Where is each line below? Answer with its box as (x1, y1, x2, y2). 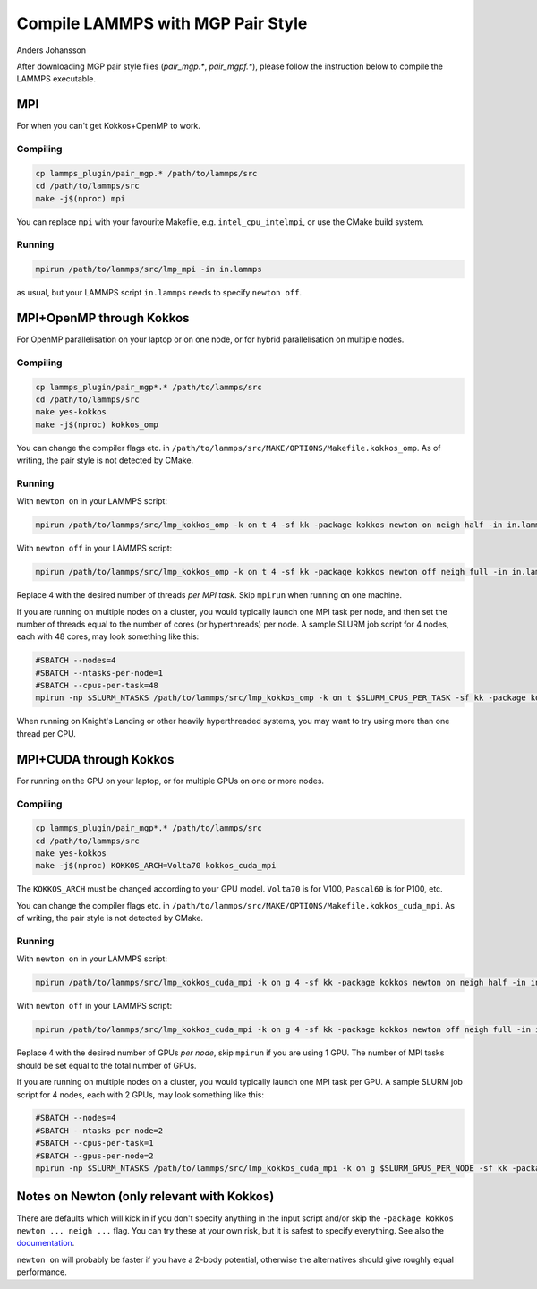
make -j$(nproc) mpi (35, 193, 125, 203)
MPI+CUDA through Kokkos (16, 752, 175, 767)
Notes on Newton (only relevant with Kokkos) (16, 1189, 275, 1204)
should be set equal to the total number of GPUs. (16, 1060, 197, 1071)
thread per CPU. (16, 728, 76, 738)
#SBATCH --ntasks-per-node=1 (35, 668, 164, 678)
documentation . (16, 1238, 75, 1249)
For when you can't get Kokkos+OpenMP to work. (16, 121, 201, 132)
